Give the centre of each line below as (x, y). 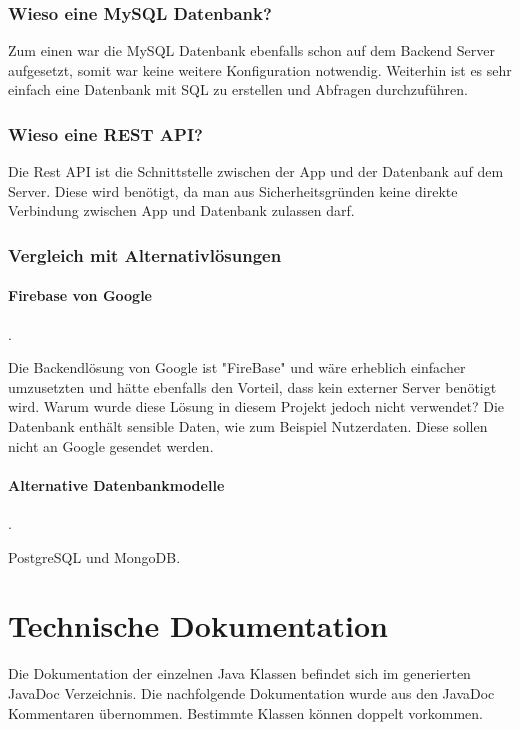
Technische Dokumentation (198, 625)
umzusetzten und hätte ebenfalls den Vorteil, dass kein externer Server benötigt (252, 386)
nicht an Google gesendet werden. (111, 445)
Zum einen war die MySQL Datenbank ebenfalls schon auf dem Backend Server (251, 50)
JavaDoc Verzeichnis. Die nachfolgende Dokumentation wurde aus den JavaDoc (251, 692)
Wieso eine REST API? (105, 133)
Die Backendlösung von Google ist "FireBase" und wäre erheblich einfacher (237, 367)
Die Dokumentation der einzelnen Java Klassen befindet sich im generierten (239, 673)
